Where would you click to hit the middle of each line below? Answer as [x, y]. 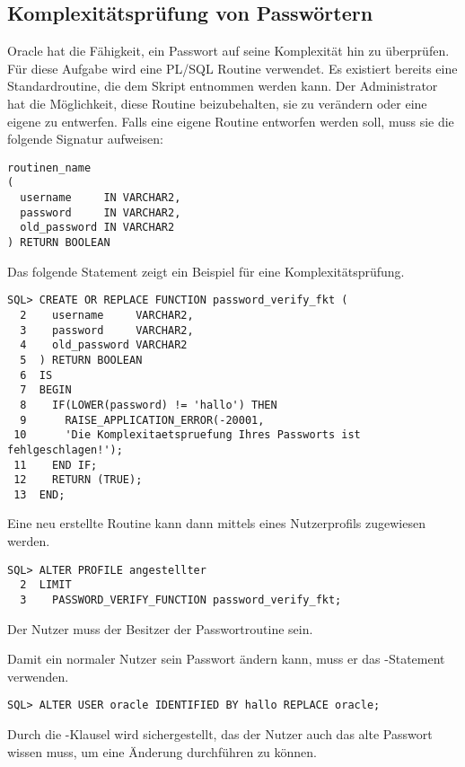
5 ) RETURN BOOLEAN [81, 360]
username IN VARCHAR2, [101, 198]
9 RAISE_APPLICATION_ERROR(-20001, [142, 420]
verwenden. [38, 676]
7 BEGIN [46, 390]
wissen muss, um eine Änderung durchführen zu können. [162, 751]
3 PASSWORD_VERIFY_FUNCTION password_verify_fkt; [181, 599]
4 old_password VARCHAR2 [104, 345]
